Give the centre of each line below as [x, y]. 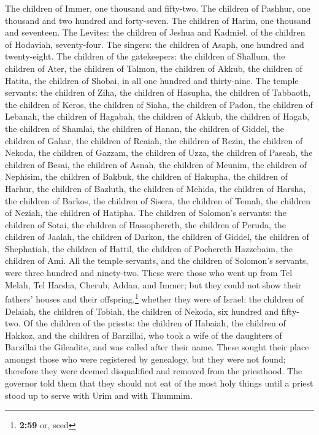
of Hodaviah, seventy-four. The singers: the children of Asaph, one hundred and [155, 44]
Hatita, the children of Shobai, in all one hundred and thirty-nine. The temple [152, 80]
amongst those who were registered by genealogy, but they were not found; [145, 359]
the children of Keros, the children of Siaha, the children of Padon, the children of [159, 104]
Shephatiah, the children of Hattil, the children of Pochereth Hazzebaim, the [149, 248]
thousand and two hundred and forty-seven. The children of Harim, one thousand [158, 20]
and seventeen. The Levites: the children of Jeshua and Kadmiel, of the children [155, 32]
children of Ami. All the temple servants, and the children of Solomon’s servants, [157, 260]
